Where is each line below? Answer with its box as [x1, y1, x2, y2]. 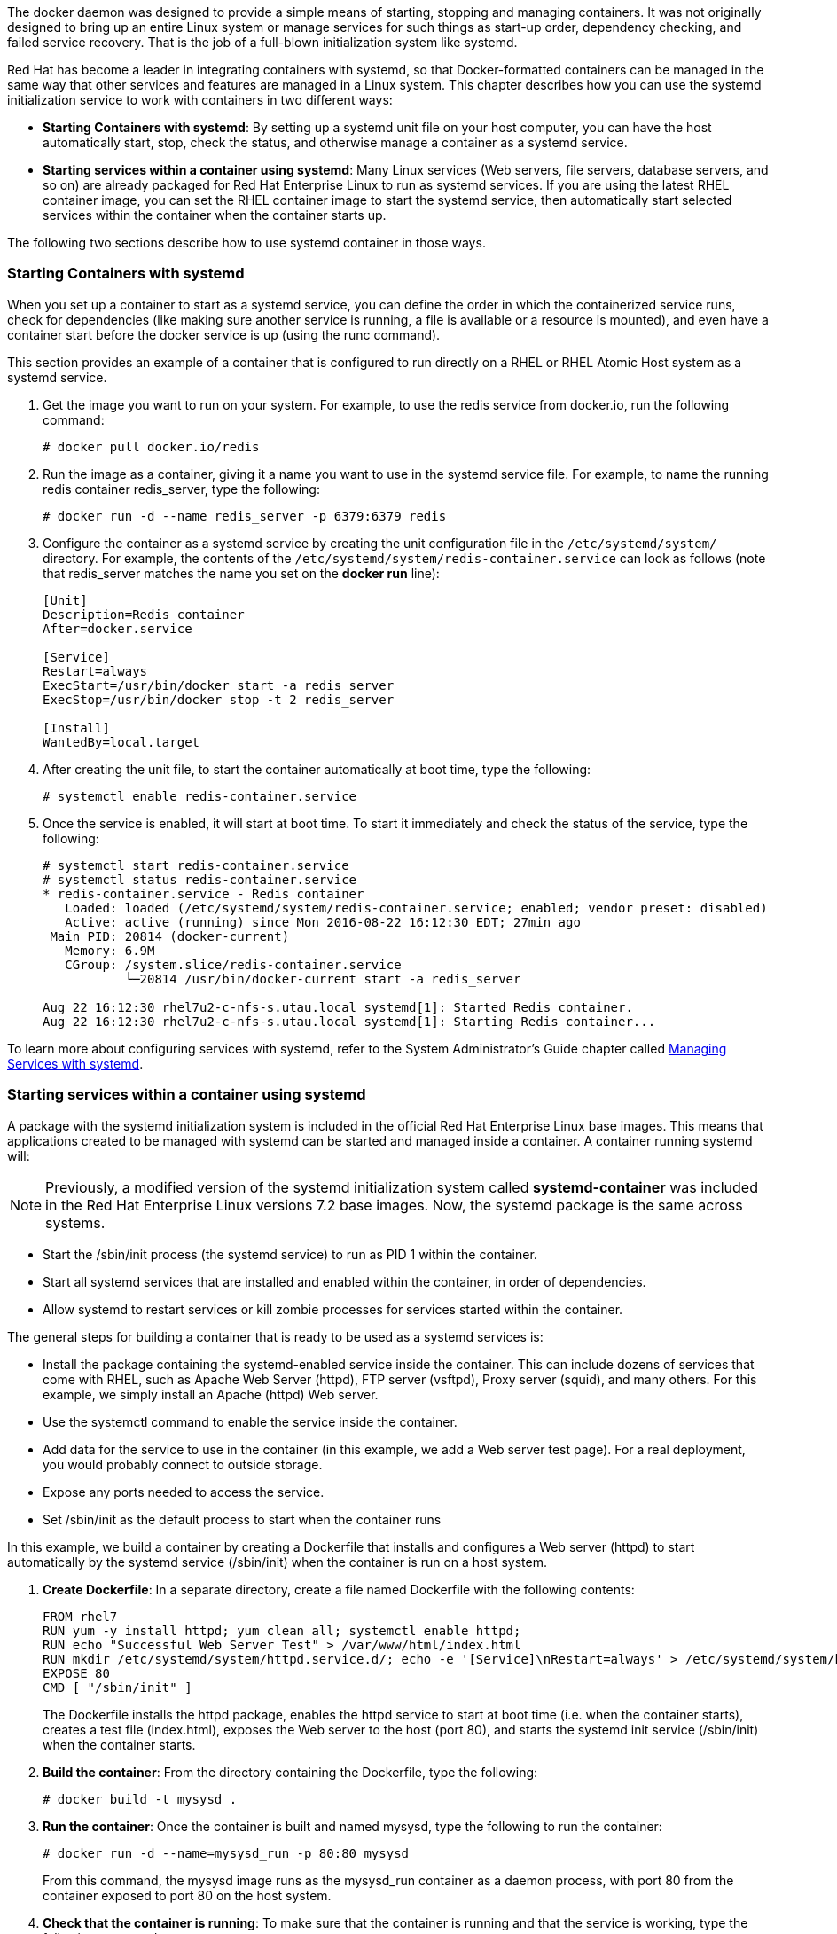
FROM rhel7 [43, 1609, 118, 1624]
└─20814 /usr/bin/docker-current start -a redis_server [124, 971, 521, 986]
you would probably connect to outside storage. [43, 1456, 323, 1472]
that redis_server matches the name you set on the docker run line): [43, 565, 440, 581]
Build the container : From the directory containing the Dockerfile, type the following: [43, 1764, 538, 1780]
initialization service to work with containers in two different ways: [7, 92, 393, 107]
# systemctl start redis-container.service [43, 857, 349, 873]
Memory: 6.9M [65, 943, 155, 958]
